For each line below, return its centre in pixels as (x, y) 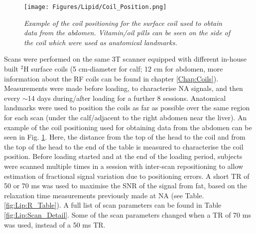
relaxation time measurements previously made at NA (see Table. (104, 195)
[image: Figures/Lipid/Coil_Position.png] (95, 7)
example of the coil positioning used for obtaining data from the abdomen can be (128, 127)
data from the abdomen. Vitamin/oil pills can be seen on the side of (127, 33)
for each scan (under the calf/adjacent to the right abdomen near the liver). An (126, 117)
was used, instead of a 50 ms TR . (55, 224)
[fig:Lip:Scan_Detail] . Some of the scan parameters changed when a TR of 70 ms (128, 214)
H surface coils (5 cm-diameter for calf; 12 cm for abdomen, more (123, 69)
